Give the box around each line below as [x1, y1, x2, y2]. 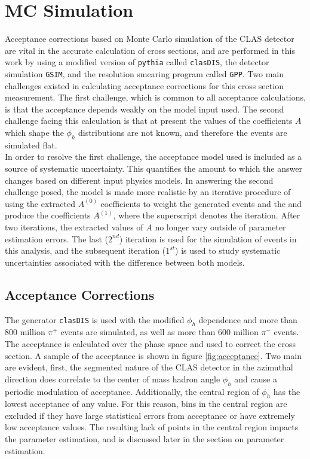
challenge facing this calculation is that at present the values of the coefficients [5, 114, 293, 127]
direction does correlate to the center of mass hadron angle [5, 372, 220, 385]
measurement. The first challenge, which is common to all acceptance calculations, [5, 91, 306, 104]
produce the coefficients [5, 209, 91, 221]
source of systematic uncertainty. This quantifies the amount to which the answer [5, 162, 302, 174]
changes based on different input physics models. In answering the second [5, 174, 274, 186]
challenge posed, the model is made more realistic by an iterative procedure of [5, 186, 291, 198]
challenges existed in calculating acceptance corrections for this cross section [5, 79, 284, 92]
